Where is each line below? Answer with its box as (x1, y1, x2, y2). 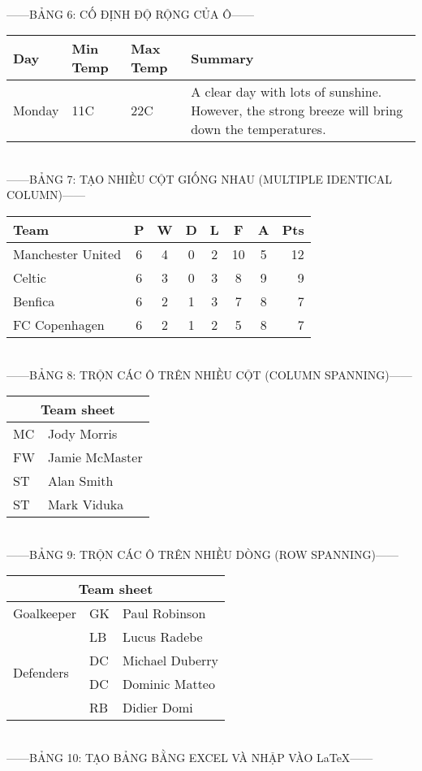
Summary (191, 48, 254, 67)
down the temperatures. (191, 119, 326, 139)
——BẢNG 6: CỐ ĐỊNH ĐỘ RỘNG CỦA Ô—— (6, 5, 255, 22)
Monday (13, 101, 59, 120)
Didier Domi (122, 698, 193, 717)
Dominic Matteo (122, 674, 215, 694)
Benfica (13, 291, 55, 310)
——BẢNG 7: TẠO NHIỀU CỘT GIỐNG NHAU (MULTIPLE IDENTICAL (6, 170, 392, 187)
